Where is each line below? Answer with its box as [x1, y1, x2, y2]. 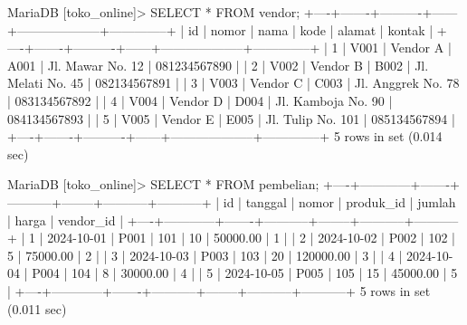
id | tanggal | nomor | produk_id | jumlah [223, 192, 456, 211]
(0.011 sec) [7, 299, 67, 318]
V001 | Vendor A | [349, 38, 452, 57]
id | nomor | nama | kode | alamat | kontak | [187, 20, 434, 39]
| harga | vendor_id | [7, 210, 124, 229]
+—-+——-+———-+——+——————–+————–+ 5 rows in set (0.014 [7, 127, 443, 146]
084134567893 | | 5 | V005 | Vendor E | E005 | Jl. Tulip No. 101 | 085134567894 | [7, 109, 455, 128]
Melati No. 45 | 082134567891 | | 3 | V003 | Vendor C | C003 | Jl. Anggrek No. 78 [7, 73, 460, 92]
